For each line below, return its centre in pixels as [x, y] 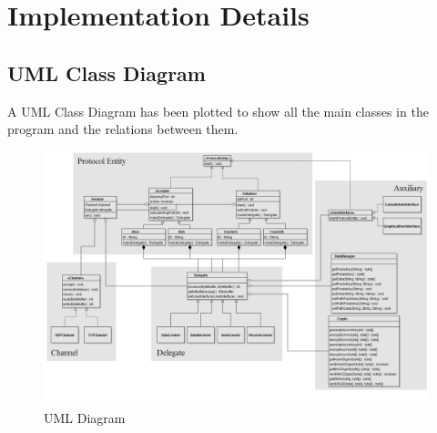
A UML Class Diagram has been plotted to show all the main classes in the [218, 111]
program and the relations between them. [123, 129]
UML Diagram [85, 418]
